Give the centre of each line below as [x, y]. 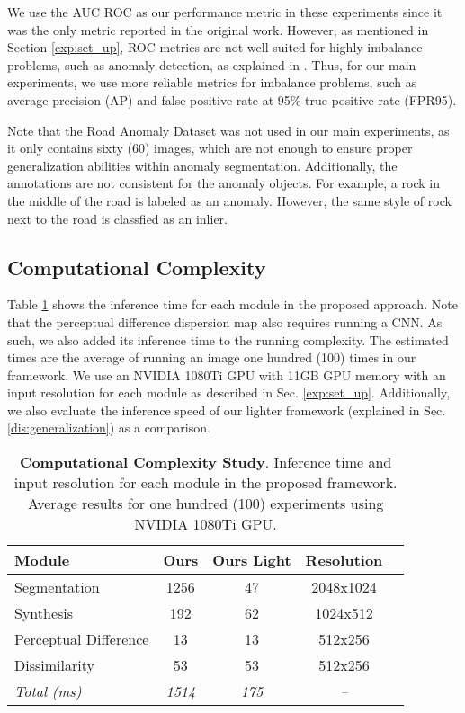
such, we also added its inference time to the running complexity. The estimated [228, 339]
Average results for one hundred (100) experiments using [206, 504]
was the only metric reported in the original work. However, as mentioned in [218, 29]
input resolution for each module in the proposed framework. [206, 483]
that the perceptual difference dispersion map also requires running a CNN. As [225, 321]
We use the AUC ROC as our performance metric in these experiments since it [225, 12]
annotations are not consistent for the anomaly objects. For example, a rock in [224, 183]
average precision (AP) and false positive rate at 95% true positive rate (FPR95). [232, 99]
